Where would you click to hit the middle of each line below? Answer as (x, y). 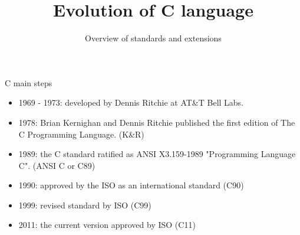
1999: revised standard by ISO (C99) (85, 205)
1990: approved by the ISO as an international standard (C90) (131, 185)
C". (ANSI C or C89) (57, 165)
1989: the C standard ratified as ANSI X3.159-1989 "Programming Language (157, 154)
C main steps (29, 82)
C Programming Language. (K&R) (81, 134)
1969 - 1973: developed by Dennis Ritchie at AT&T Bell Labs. (131, 102)
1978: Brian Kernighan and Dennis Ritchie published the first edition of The (157, 122)
